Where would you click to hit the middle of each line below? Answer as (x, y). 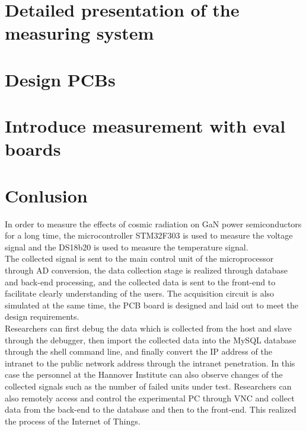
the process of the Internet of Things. (73, 421)
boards (33, 149)
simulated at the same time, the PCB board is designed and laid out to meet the (152, 305)
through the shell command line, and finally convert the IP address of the (138, 351)
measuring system (79, 33)
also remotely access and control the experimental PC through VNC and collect (150, 398)
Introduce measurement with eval (145, 126)
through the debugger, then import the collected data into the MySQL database (151, 340)
